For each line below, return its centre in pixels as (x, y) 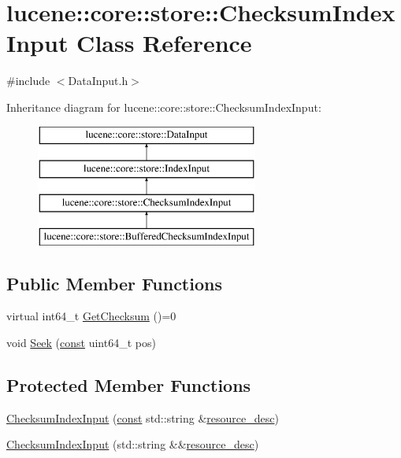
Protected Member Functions (129, 385)
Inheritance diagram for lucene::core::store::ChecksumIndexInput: (164, 107)
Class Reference (164, 43)
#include (28, 81)
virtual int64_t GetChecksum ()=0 (91, 316)
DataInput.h (98, 81)
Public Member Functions (114, 283)
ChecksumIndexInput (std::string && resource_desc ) (133, 444)
